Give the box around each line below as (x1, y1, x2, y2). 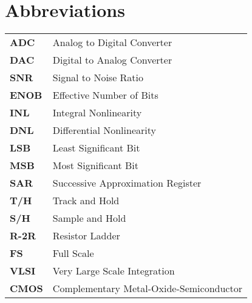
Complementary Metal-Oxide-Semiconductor (52, 281, 242, 296)
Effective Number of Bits (52, 88, 158, 102)
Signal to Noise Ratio (52, 70, 144, 85)
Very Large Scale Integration (52, 264, 175, 278)
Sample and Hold (52, 211, 126, 225)
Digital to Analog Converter (52, 53, 172, 67)
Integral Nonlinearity (52, 105, 142, 120)
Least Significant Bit (52, 141, 140, 155)
